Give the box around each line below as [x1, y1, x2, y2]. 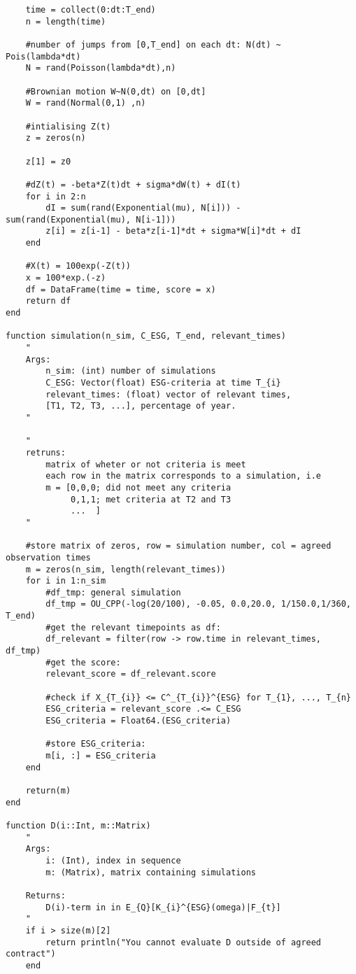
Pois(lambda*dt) [6, 51, 81, 62]
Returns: [25, 890, 66, 901]
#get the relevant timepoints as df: [45, 622, 221, 633]
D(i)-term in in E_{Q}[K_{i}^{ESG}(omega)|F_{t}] [45, 902, 281, 912]
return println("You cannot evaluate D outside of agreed [45, 937, 322, 947]
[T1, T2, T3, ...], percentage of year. [45, 401, 236, 411]
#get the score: [45, 657, 121, 668]
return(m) [25, 785, 71, 796]
